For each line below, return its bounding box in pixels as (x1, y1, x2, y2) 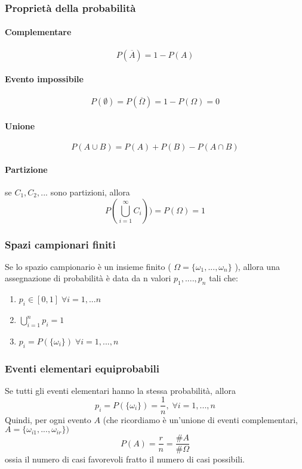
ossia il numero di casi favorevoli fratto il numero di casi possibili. (5, 453, 245, 465)
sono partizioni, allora (50, 186, 130, 198)
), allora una (235, 260, 280, 272)
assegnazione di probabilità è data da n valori (5, 272, 171, 284)
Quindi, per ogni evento (5, 413, 91, 425)
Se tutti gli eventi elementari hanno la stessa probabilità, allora (5, 384, 236, 396)
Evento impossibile (5, 73, 84, 85)
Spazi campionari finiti (5, 237, 116, 251)
